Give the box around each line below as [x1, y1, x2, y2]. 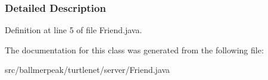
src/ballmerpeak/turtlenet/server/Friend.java [5, 63, 170, 76]
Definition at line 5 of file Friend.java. [5, 24, 142, 36]
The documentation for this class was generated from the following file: [5, 43, 264, 56]
